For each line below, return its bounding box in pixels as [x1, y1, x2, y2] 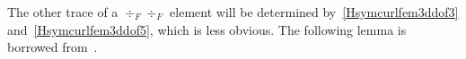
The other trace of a [7, 3, 119, 21]
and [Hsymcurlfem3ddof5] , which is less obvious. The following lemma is [7, 20, 407, 38]
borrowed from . [7, 38, 98, 56]
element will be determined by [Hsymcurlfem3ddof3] [170, 3, 459, 21]
